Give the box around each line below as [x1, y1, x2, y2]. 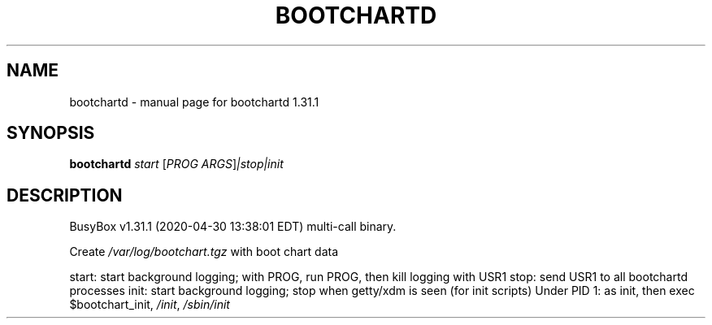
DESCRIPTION [7, 184, 123, 206]
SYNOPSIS [7, 123, 95, 144]
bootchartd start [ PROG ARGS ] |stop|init [69, 157, 284, 171]
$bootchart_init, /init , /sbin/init [69, 297, 230, 312]
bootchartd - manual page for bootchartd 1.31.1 [69, 94, 319, 109]
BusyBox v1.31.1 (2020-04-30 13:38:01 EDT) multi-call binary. [69, 219, 397, 234]
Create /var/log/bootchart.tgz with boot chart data [69, 245, 339, 259]
